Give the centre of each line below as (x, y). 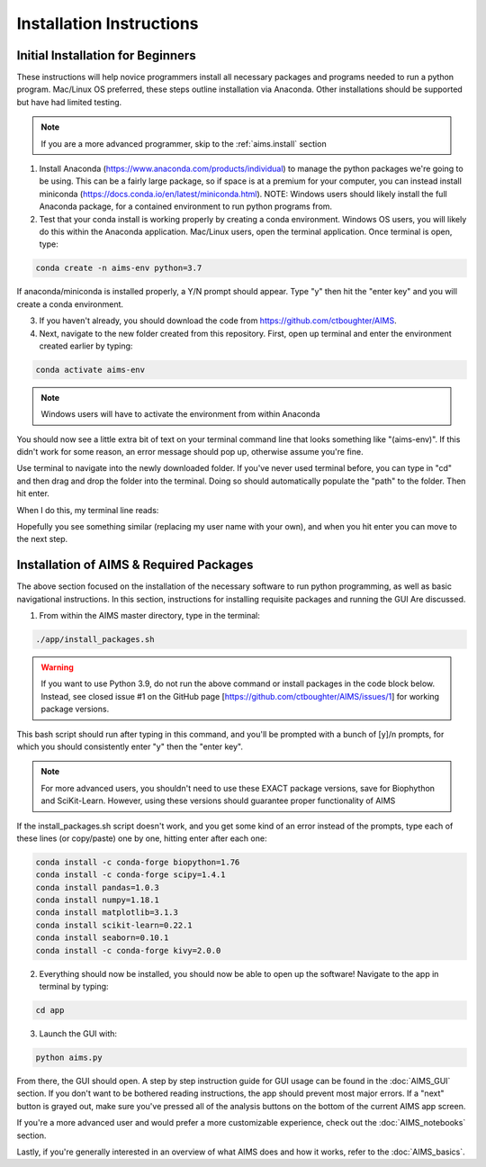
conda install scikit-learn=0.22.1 (114, 925)
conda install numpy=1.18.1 (97, 900)
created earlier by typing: (86, 346)
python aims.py (69, 1057)
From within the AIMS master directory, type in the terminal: (150, 616)
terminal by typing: (74, 987)
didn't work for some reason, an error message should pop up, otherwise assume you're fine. (190, 452)
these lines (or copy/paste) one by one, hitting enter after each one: (142, 838)
